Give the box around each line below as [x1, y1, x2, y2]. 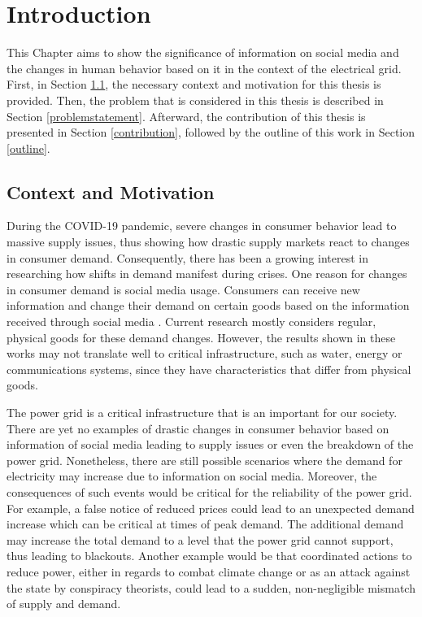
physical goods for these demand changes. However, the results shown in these [7, 328, 396, 345]
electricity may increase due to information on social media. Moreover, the [7, 467, 377, 484]
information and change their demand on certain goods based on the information [7, 297, 410, 314]
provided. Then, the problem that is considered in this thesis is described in [7, 91, 384, 108]
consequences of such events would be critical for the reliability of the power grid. [7, 483, 412, 500]
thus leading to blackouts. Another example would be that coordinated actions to [7, 547, 412, 564]
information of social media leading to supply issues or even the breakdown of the [7, 436, 414, 453]
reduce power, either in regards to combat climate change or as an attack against [7, 563, 411, 580]
